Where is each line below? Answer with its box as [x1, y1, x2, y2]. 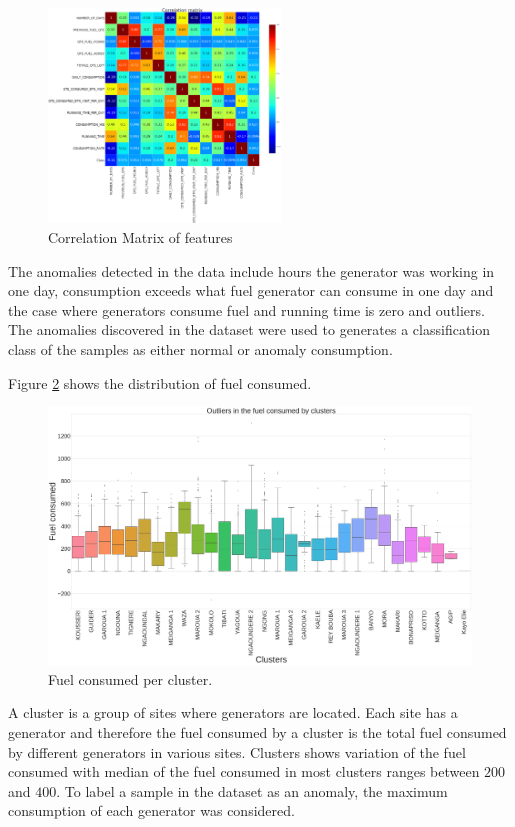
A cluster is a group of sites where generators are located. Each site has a [8, 702, 458, 723]
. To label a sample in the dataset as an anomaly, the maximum [56, 780, 448, 801]
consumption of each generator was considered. [8, 800, 295, 821]
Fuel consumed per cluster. [48, 668, 213, 689]
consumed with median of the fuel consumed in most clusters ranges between [8, 761, 480, 782]
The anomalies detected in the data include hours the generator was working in [8, 260, 495, 281]
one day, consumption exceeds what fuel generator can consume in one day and [8, 280, 494, 301]
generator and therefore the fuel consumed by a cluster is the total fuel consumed [8, 721, 507, 742]
